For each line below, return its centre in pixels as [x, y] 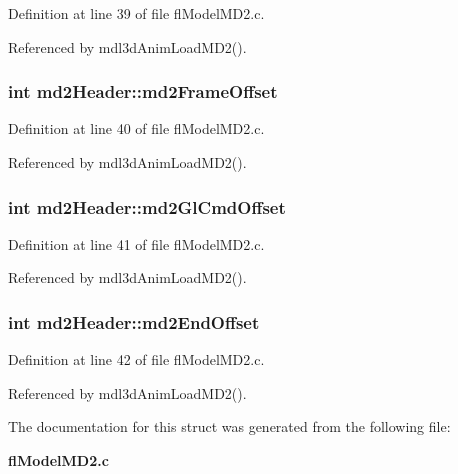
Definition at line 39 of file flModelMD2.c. [136, 13]
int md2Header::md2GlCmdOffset [147, 206]
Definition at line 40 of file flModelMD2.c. [136, 128]
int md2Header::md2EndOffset [134, 321]
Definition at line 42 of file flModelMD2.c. [136, 359]
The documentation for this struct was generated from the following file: [229, 426]
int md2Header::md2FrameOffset [143, 91]
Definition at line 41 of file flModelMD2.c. [136, 243]
